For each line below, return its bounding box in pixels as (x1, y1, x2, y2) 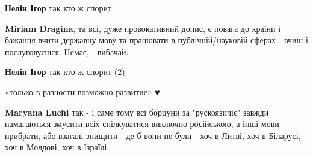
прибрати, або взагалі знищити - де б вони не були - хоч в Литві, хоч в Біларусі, (5, 129, 301, 141)
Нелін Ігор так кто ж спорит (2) (5, 65, 125, 78)
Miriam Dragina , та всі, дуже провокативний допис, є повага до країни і (5, 22, 281, 34)
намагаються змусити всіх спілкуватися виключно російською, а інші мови (5, 117, 279, 130)
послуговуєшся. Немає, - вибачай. (5, 45, 129, 58)
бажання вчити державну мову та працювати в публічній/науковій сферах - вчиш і (5, 34, 308, 46)
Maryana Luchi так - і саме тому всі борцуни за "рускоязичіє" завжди (5, 105, 269, 118)
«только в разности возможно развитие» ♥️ (5, 85, 160, 98)
